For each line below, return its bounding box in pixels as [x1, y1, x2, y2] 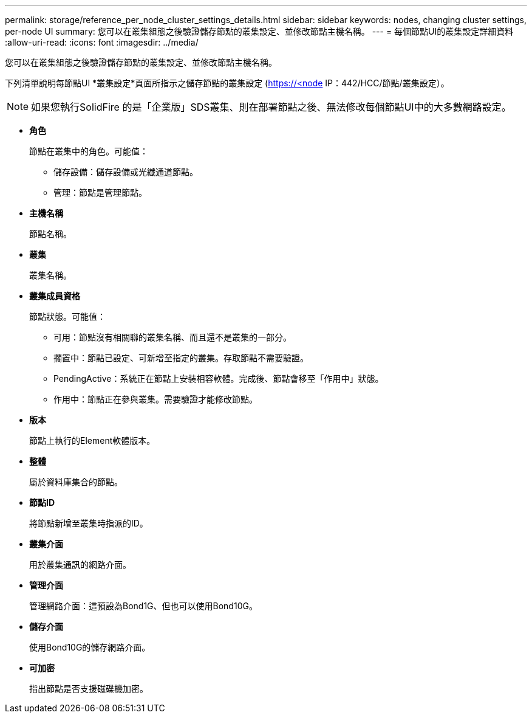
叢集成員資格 [29, 291, 80, 301]
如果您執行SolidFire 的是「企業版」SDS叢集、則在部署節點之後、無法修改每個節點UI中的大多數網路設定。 [31, 101, 511, 113]
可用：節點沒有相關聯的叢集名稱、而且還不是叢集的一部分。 [53, 332, 292, 342]
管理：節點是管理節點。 [53, 187, 147, 198]
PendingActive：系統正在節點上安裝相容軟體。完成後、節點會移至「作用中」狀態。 [53, 373, 384, 384]
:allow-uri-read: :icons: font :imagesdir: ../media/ [5, 37, 199, 47]
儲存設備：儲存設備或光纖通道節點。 [53, 167, 198, 177]
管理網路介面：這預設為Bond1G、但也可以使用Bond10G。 [29, 601, 257, 611]
